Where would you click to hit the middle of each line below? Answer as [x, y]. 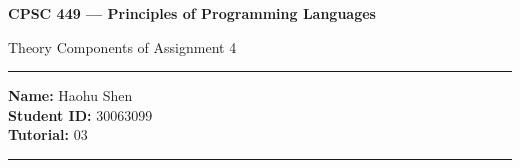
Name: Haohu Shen [70, 95]
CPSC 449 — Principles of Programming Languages [192, 13]
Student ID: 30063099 [80, 114]
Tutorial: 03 [48, 134]
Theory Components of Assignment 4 [122, 46]
